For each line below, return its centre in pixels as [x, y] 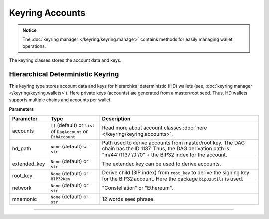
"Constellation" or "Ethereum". [137, 188]
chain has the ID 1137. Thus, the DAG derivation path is [165, 149]
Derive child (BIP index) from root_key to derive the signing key [176, 173]
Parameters [22, 109]
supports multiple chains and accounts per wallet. [60, 100]
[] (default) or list [72, 125]
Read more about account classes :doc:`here [154, 128]
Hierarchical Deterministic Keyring [64, 74]
